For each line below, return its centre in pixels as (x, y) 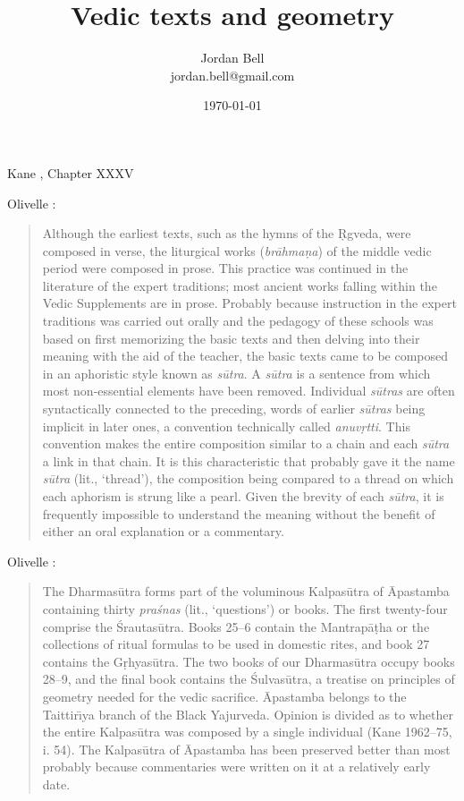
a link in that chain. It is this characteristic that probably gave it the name (249, 460)
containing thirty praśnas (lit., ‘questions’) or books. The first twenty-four (245, 608)
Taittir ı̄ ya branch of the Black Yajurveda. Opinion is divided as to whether (248, 714)
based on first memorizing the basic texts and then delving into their (231, 338)
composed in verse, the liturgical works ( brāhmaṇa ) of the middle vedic (237, 250)
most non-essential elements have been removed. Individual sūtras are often (249, 391)
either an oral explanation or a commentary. (163, 531)
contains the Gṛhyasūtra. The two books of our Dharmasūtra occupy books (249, 661)
